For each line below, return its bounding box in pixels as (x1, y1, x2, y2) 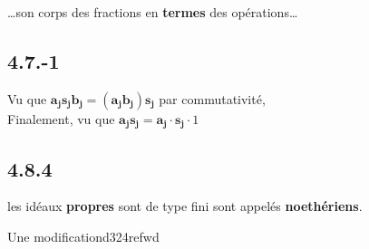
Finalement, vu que (7, 109, 115, 128)
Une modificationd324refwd (7, 227, 160, 246)
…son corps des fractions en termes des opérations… (7, 3, 298, 21)
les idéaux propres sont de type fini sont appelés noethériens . (7, 196, 363, 215)
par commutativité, (159, 89, 266, 108)
